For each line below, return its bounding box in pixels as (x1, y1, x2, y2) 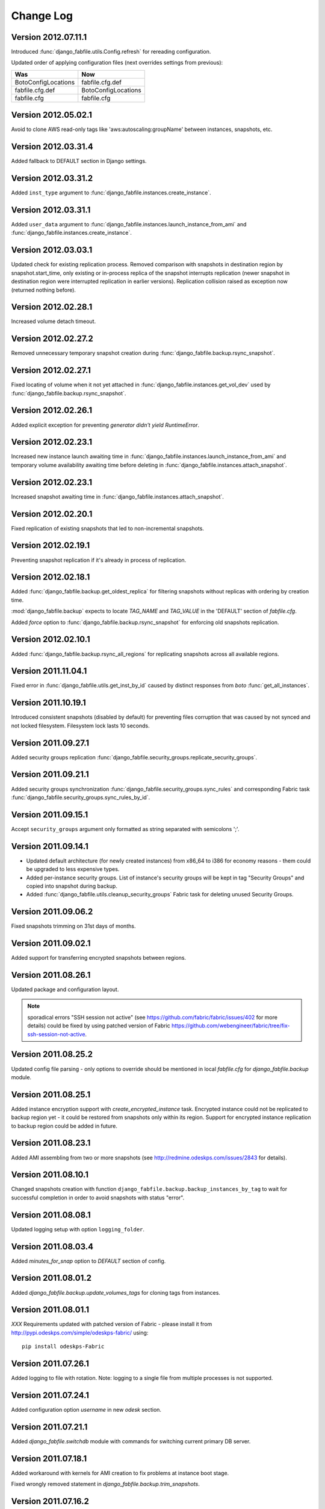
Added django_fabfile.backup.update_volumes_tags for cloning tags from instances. (11, 1289, 221, 1296)
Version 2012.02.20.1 (11, 509, 93, 519)
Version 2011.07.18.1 (11, 1453, 87, 1464)
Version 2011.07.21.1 (11, 1421, 88, 1432)
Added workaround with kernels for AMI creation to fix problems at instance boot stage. (11, 1469, 229, 1476)
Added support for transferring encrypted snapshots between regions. (11, 954, 187, 962)
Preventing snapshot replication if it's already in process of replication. (11, 556, 187, 564)
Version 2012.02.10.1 (11, 634, 90, 645)
